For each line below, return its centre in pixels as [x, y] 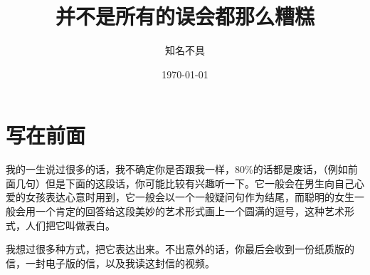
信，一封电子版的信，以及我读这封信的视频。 [110, 263]
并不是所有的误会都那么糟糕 [185, 16]
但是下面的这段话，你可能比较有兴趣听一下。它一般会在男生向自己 [200, 183]
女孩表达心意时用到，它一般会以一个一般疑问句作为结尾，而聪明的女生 [190, 197]
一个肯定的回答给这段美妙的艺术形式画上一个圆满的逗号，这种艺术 [190, 211]
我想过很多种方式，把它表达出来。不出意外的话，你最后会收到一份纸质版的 [180, 249]
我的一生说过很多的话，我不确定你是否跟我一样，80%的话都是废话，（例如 [177, 169]
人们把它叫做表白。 [70, 225]
